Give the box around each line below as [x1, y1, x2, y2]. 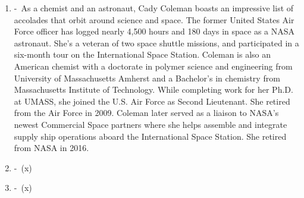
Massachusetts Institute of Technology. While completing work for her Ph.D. [14, 83, 293, 96]
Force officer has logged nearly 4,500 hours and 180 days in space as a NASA [14, 25, 295, 37]
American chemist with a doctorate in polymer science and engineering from [14, 59, 293, 72]
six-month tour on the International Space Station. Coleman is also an [14, 48, 271, 61]
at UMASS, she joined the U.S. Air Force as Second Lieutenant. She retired [14, 95, 290, 107]
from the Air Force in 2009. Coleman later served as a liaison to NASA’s [14, 106, 279, 119]
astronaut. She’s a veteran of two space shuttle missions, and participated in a [14, 36, 299, 49]
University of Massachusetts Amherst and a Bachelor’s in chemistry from [14, 71, 280, 84]
